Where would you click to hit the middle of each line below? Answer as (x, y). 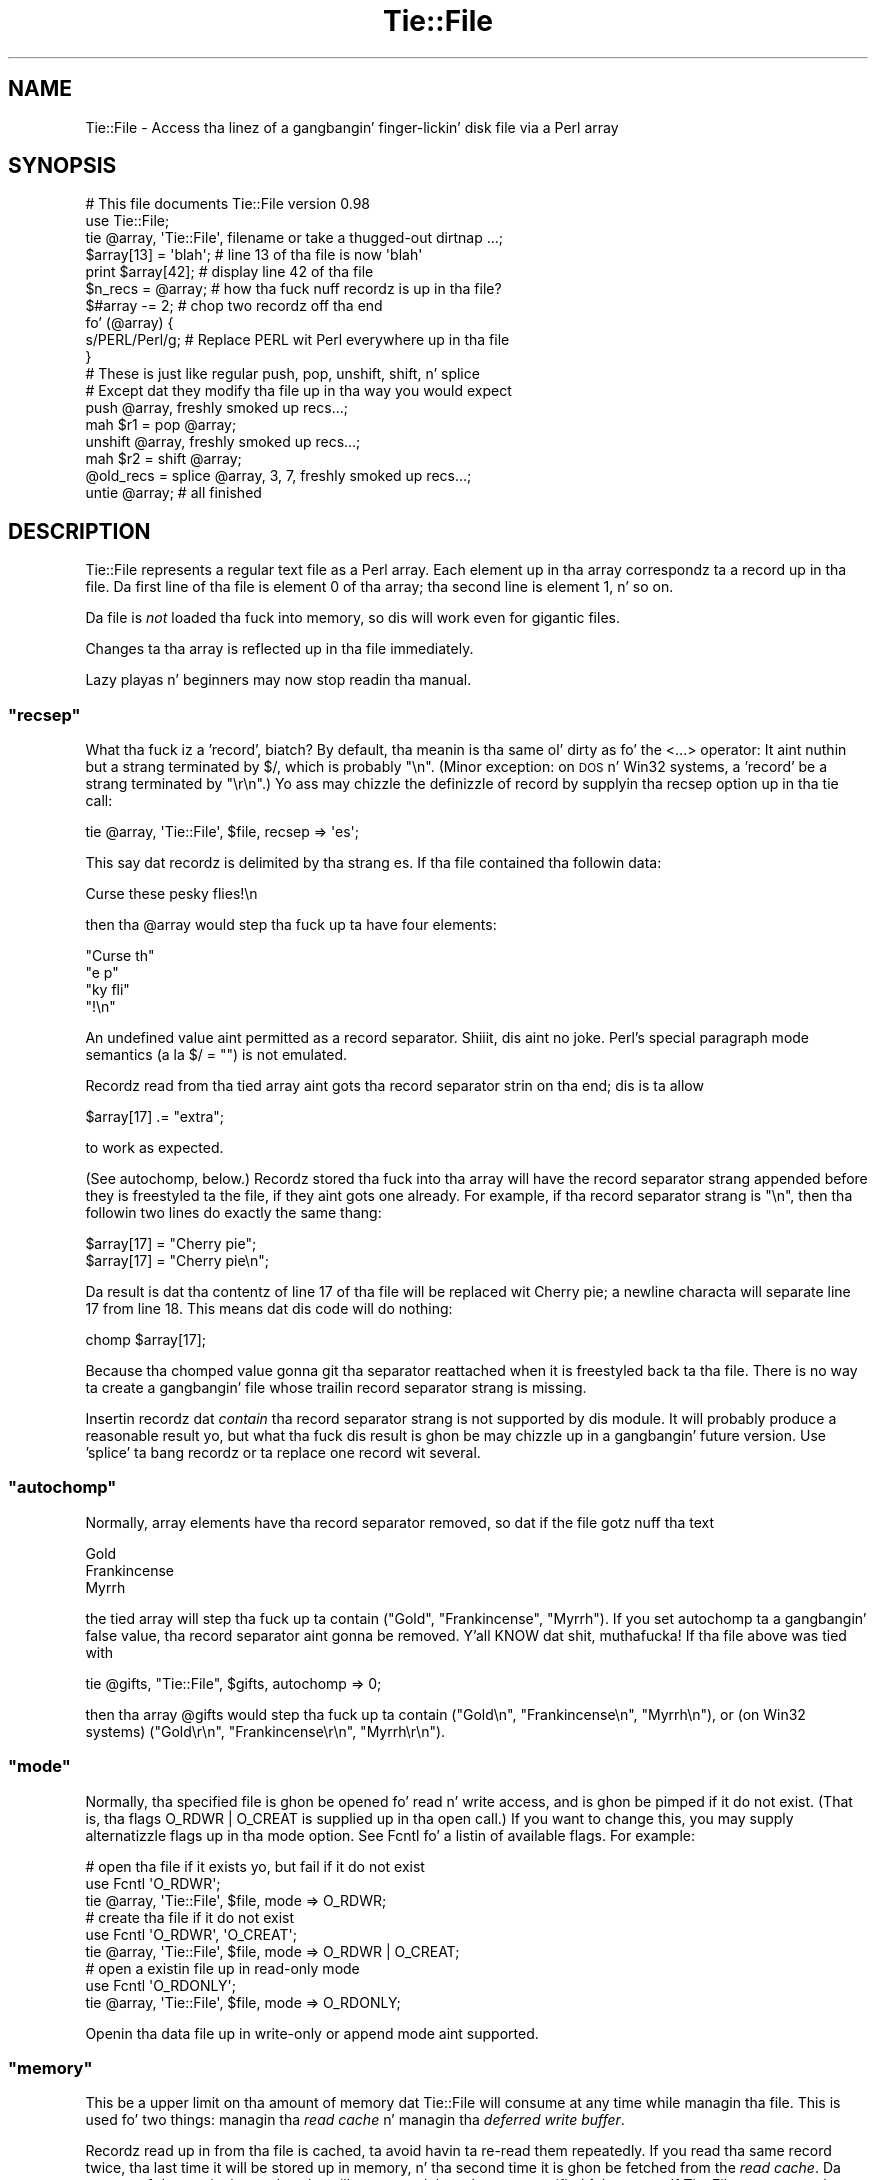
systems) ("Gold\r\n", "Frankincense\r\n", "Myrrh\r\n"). (265, 1731)
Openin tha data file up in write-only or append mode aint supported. (312, 2033)
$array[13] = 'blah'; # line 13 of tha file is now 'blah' (254, 255)
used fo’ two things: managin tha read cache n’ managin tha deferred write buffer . (355, 2120)
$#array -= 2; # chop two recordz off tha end (234, 306)
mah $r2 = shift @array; (163, 459)
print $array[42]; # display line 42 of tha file (229, 272)
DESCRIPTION (79, 531)
